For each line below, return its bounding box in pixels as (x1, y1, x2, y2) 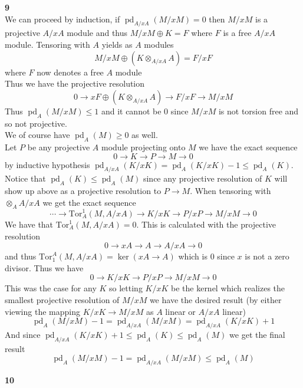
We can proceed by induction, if (5, 12, 120, 25)
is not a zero (245, 250, 289, 262)
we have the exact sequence (199, 140, 298, 153)
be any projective (27, 140, 90, 153)
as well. (131, 129, 158, 141)
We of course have (5, 129, 70, 141)
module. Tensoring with (5, 38, 90, 50)
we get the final (229, 328, 285, 340)
